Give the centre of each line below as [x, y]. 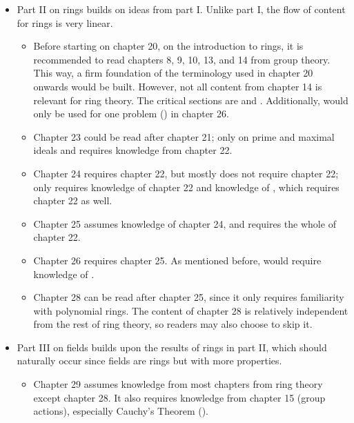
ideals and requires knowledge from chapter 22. [133, 150]
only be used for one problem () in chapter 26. [131, 114]
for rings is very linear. [65, 22]
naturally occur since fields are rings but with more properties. [149, 361]
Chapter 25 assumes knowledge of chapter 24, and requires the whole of [185, 223]
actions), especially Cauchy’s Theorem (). [121, 411]
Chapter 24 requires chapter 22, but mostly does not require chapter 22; [186, 173]
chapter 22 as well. [73, 200]
